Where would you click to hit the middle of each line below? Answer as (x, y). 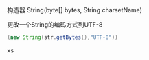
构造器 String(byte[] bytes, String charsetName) (75, 10)
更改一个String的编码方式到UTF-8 (55, 25)
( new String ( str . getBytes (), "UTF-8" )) (62, 37)
